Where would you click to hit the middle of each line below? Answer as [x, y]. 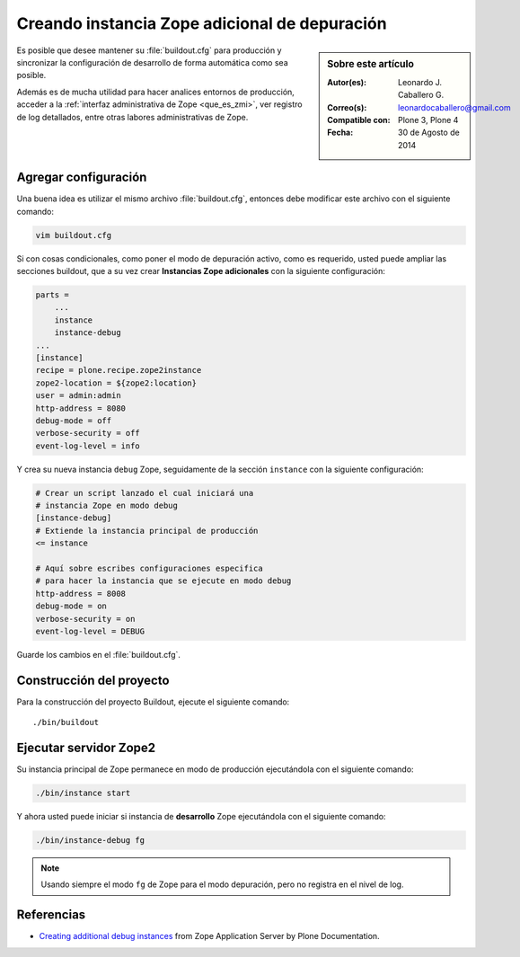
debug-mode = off [74, 421]
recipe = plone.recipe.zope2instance [119, 370]
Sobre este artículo [371, 64]
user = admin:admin [78, 396]
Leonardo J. [420, 82]
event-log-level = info [88, 446]
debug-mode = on [71, 606]
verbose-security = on [85, 619]
